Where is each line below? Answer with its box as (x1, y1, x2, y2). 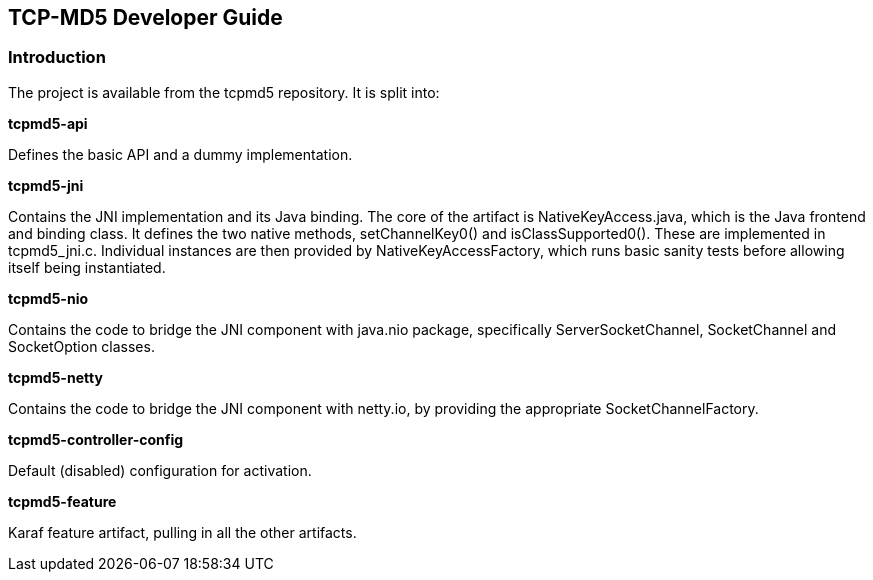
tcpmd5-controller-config (8, 430, 184, 448)
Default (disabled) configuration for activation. (8, 461, 312, 479)
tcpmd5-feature (8, 492, 117, 510)
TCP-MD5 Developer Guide (8, 5, 283, 30)
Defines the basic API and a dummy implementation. (8, 145, 353, 163)
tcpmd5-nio (8, 289, 89, 307)
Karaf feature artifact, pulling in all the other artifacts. (8, 523, 357, 541)
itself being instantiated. (8, 258, 166, 276)
